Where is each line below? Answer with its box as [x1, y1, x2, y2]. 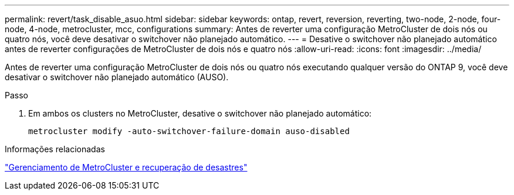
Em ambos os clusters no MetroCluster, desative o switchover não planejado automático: [28, 108, 372, 118]
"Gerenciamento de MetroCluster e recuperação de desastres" [5, 162, 248, 172]
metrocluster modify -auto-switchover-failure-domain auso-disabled [28, 126, 350, 136]
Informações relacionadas [5, 144, 105, 154]
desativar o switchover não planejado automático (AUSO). [5, 72, 229, 82]
